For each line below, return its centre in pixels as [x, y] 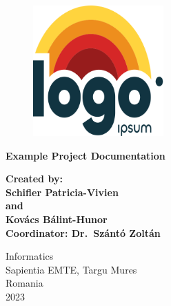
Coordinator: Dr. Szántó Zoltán [83, 232]
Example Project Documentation [85, 155]
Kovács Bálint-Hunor [57, 219]
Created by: [34, 179]
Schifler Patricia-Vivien [62, 192]
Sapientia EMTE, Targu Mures [71, 269]
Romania [24, 283]
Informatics [30, 256]
